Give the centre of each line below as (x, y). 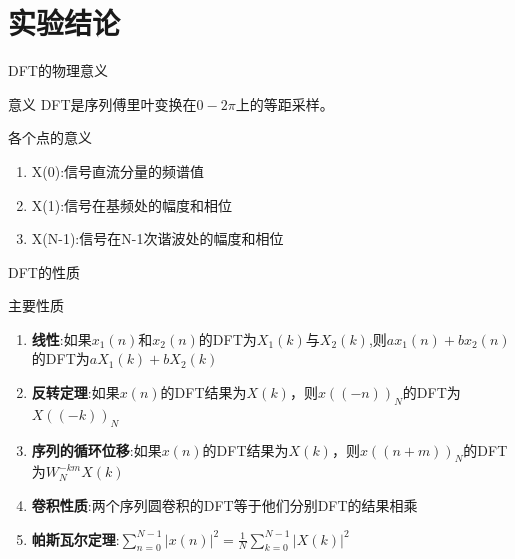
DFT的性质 (44, 271)
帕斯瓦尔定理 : (75, 538)
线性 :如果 (61, 338)
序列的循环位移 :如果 (96, 449)
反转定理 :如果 (75, 392)
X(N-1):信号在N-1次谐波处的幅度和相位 (157, 238)
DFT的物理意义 (58, 70)
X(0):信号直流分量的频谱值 (118, 170)
